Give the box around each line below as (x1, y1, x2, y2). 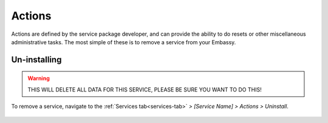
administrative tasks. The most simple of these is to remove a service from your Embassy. (11, 38, 236, 45)
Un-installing (11, 55, 62, 65)
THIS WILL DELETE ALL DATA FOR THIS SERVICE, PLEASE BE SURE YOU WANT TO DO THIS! (27, 85, 262, 93)
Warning (27, 75, 50, 82)
